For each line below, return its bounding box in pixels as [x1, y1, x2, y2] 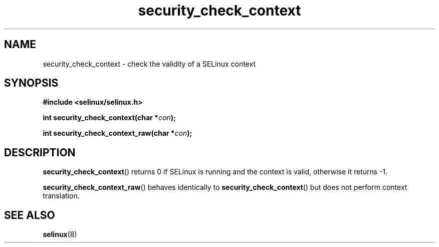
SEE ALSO [4, 208, 55, 221]
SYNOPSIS [4, 77, 59, 90]
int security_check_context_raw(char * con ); [43, 129, 192, 138]
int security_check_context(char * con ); [43, 113, 176, 122]
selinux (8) [43, 230, 77, 239]
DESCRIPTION [4, 146, 76, 159]
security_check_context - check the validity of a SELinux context [43, 59, 256, 68]
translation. [43, 191, 80, 200]
